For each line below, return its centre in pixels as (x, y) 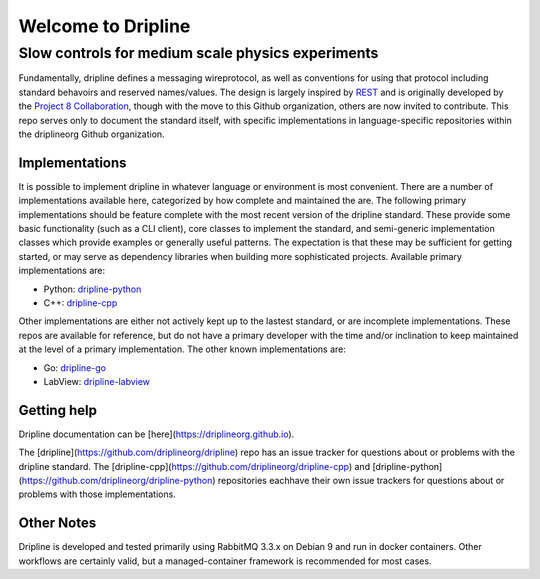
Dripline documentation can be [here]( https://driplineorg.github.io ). (156, 434)
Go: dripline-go (75, 367)
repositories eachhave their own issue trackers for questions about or (361, 481)
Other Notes (57, 523)
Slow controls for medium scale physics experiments (198, 53)
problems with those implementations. (97, 494)
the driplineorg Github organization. (91, 134)
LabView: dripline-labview (96, 381)
